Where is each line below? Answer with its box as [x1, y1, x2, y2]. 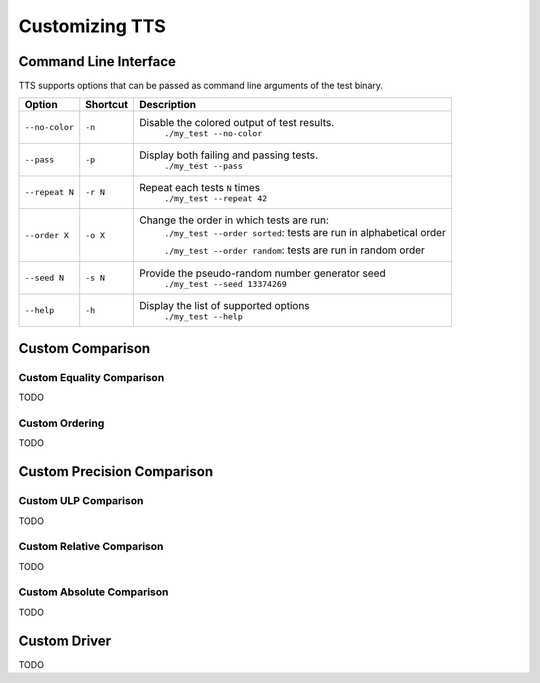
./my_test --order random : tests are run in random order [163, 243, 425, 257]
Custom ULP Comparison [18, 494, 144, 508]
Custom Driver [18, 632, 112, 649]
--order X [24, 230, 70, 240]
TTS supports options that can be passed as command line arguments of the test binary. [18, 80, 384, 92]
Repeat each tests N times [138, 181, 261, 195]
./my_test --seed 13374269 [163, 279, 287, 290]
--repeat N [24, 187, 75, 198]
